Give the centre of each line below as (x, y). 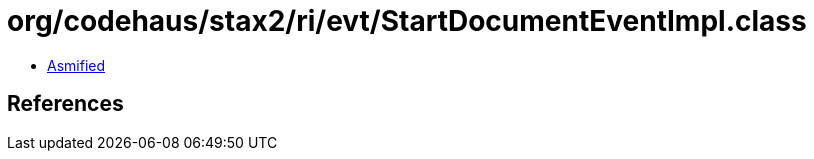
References (65, 104)
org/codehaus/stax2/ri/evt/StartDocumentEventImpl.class (407, 21)
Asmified (76, 65)
